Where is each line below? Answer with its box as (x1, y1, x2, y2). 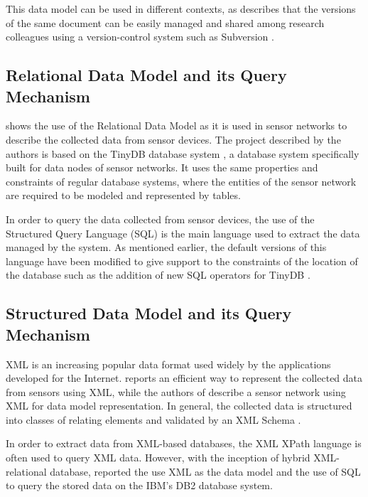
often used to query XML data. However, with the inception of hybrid (6, 450, 310, 465)
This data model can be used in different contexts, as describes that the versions (6, 1, 356, 16)
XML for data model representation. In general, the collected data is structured (6, 398, 352, 413)
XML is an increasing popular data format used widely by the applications (6, 356, 331, 371)
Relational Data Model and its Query (6, 64, 287, 86)
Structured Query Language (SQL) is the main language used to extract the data (6, 225, 360, 240)
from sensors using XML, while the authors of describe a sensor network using (6, 384, 346, 399)
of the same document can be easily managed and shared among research (6, 15, 325, 30)
